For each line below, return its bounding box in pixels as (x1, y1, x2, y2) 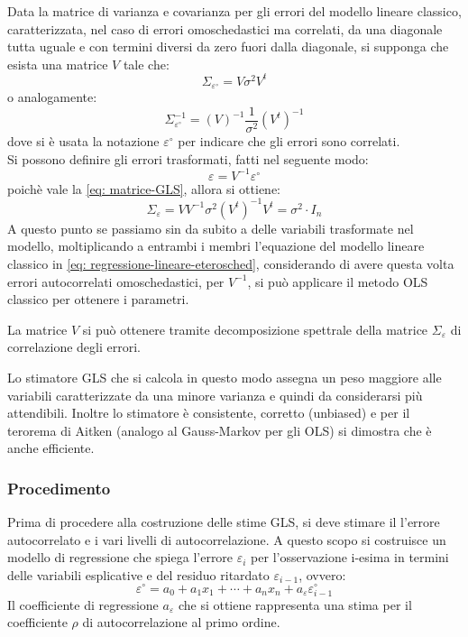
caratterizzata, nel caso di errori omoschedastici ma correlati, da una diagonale (7, 19, 443, 38)
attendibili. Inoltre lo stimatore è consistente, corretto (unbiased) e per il (7, 403, 410, 422)
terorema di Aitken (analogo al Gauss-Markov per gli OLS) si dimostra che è (7, 420, 432, 439)
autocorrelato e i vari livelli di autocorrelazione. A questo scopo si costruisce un (7, 530, 446, 549)
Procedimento (7, 476, 111, 499)
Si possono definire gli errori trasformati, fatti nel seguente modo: (7, 149, 369, 168)
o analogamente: (7, 88, 97, 106)
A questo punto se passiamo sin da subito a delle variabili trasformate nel (7, 218, 414, 237)
